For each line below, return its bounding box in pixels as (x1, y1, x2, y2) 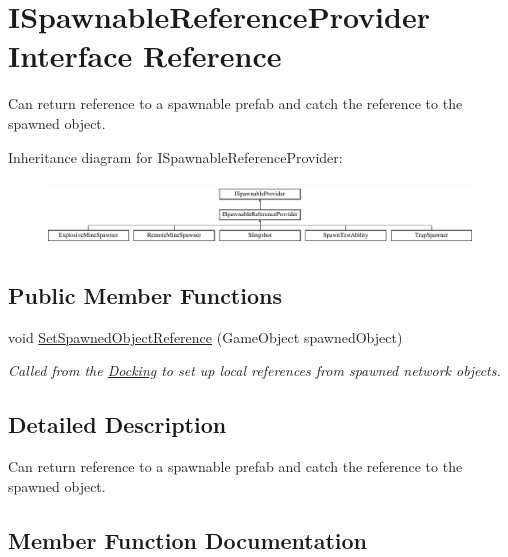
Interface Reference (8, 35, 282, 76)
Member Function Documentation (8, 524, 368, 555)
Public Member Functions (8, 279, 282, 310)
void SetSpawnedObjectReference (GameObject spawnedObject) (8, 326, 403, 347)
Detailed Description (8, 409, 227, 440)
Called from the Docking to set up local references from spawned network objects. (8, 360, 501, 381)
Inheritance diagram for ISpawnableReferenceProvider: (8, 146, 343, 167)
